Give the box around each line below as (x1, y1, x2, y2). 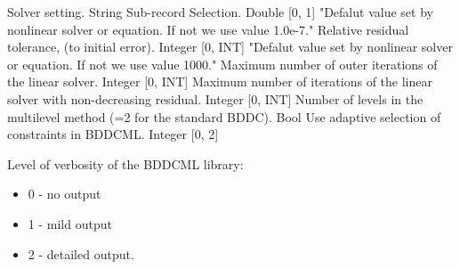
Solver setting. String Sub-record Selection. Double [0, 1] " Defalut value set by (7, 3, 433, 20)
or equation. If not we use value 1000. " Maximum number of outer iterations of (7, 54, 438, 73)
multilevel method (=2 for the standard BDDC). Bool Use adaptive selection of (7, 107, 441, 126)
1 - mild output (28, 214, 112, 232)
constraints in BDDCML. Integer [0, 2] (7, 125, 219, 143)
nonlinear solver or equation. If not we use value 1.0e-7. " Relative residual (7, 20, 409, 38)
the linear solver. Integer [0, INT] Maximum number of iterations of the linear (7, 72, 432, 91)
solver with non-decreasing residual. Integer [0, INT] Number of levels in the (7, 89, 424, 108)
